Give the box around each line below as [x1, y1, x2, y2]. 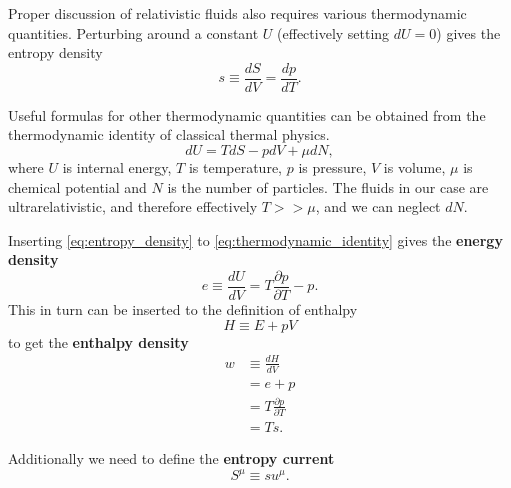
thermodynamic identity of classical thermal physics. [8, 124, 330, 145]
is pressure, [298, 157, 367, 178]
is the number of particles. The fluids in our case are [167, 176, 489, 197]
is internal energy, [62, 157, 172, 178]
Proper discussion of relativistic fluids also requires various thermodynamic [8, 3, 467, 23]
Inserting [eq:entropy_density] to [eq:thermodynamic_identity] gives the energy [8, 229, 503, 250]
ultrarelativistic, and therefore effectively [8, 196, 258, 217]
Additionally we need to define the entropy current [8, 448, 335, 469]
